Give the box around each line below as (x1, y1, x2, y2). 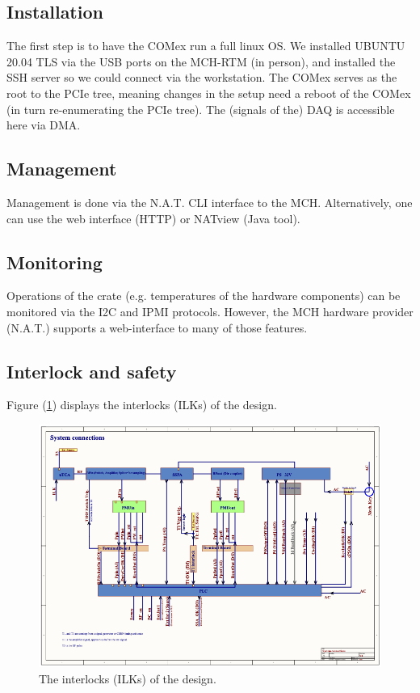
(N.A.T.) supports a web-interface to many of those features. (6, 319, 308, 336)
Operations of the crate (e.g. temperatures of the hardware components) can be (6, 287, 401, 304)
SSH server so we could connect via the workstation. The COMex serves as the (6, 69, 397, 86)
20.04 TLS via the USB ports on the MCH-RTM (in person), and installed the (6, 53, 396, 70)
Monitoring (6, 249, 103, 274)
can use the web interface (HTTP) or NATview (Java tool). (6, 209, 300, 226)
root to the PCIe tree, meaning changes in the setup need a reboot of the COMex (6, 84, 411, 101)
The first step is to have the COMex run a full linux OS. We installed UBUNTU (6, 37, 405, 54)
